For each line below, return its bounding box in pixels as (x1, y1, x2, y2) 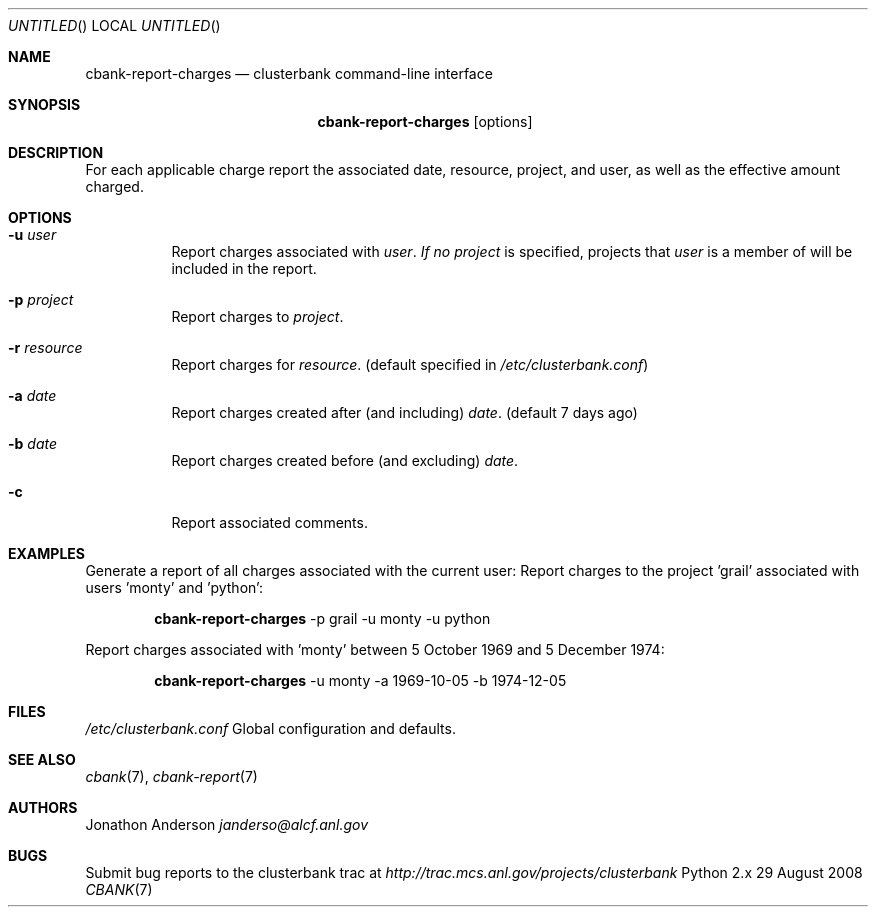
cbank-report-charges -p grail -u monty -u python (154, 610, 491, 627)
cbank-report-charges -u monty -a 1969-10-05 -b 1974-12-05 (154, 672, 567, 689)
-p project (8, 291, 74, 308)
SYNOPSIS (8, 96, 81, 113)
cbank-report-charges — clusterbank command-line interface (85, 65, 493, 82)
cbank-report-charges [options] (317, 113, 533, 130)
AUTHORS (8, 799, 78, 816)
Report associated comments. (171, 514, 368, 531)
